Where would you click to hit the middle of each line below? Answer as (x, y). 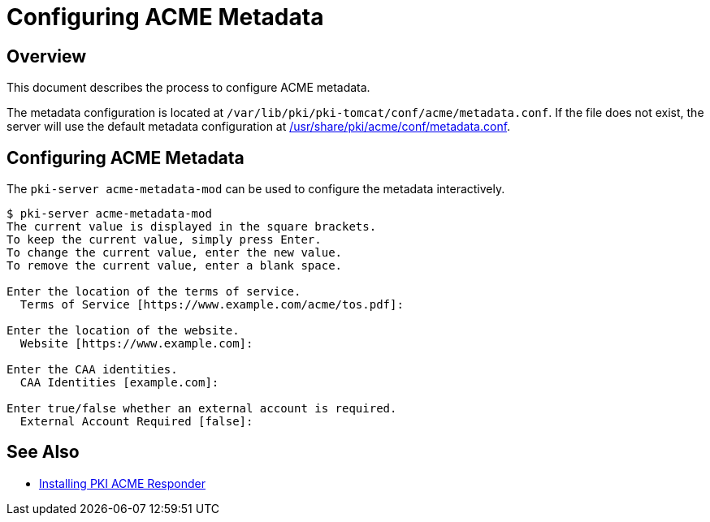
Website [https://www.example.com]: (136, 344)
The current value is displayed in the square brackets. (192, 227)
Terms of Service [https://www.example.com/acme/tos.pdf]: (212, 305)
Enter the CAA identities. (92, 370)
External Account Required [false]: (136, 422)
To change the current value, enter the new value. (175, 253)
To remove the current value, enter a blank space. (175, 266)
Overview (47, 56)
